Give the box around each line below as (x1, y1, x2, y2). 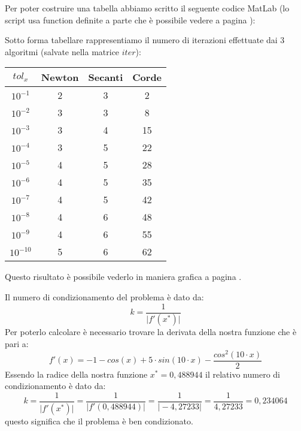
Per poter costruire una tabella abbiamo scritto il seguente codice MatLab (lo (5, 2, 290, 14)
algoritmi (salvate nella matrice (5, 45, 120, 58)
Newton (41, 70, 79, 85)
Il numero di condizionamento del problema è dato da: (5, 290, 204, 303)
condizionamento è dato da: (5, 379, 106, 392)
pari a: (5, 337, 29, 350)
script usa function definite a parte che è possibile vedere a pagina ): (5, 13, 256, 26)
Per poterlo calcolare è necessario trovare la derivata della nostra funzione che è (5, 325, 297, 338)
